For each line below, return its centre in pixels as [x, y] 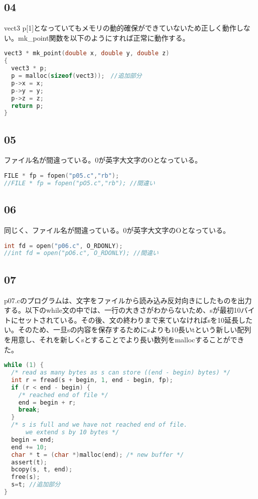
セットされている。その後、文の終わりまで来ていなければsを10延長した [135, 320]
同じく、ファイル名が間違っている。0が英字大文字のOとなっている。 [117, 230]
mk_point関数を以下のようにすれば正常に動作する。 [104, 37]
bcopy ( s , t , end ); [42, 470]
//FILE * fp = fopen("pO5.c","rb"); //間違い [80, 183]
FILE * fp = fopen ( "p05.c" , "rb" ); [62, 176]
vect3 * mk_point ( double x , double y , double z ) [87, 53]
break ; [29, 410]
